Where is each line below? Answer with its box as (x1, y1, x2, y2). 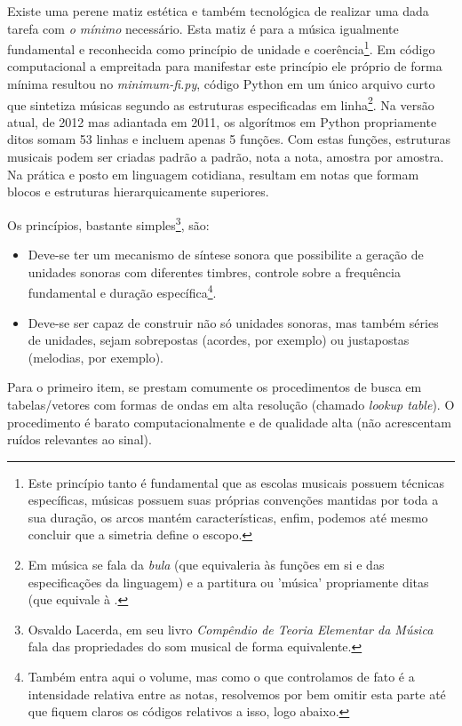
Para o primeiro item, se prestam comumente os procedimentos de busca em (7, 378, 422, 396)
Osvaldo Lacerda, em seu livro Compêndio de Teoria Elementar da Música (28, 619, 434, 638)
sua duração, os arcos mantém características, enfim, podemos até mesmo (28, 507, 428, 526)
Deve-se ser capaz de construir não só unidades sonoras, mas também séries (28, 313, 439, 331)
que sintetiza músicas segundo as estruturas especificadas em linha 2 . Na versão (7, 92, 434, 114)
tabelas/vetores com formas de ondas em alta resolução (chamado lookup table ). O (7, 395, 455, 413)
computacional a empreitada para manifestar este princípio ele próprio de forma (7, 57, 442, 76)
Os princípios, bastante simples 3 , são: (7, 212, 210, 234)
